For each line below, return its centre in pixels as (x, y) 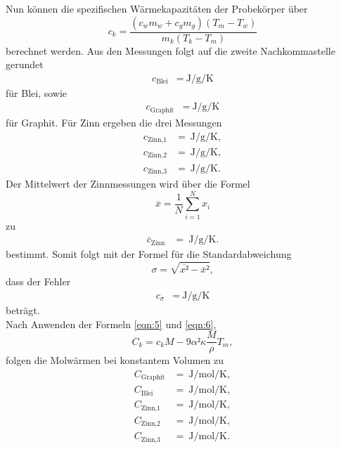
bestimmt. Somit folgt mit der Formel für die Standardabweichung (149, 254)
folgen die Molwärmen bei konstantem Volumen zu (115, 360)
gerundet (25, 64)
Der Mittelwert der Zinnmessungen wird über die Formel (128, 183)
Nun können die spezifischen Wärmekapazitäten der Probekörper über (157, 8)
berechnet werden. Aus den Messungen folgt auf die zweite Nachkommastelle (170, 50)
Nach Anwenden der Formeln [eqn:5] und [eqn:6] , (111, 324)
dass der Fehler (38, 281)
